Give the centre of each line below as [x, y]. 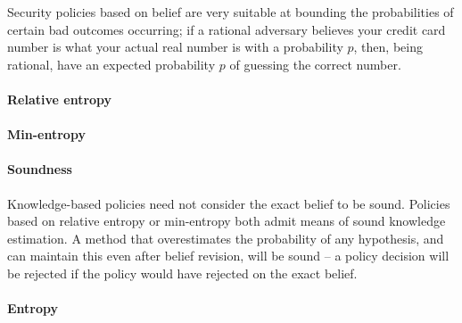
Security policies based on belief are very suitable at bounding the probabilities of [231, 12]
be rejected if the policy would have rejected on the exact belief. [182, 273]
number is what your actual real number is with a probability [175, 47]
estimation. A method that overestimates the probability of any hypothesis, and [226, 238]
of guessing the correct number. [315, 64]
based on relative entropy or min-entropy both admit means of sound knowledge [227, 221]
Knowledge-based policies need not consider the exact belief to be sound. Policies [229, 203]
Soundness [40, 169]
